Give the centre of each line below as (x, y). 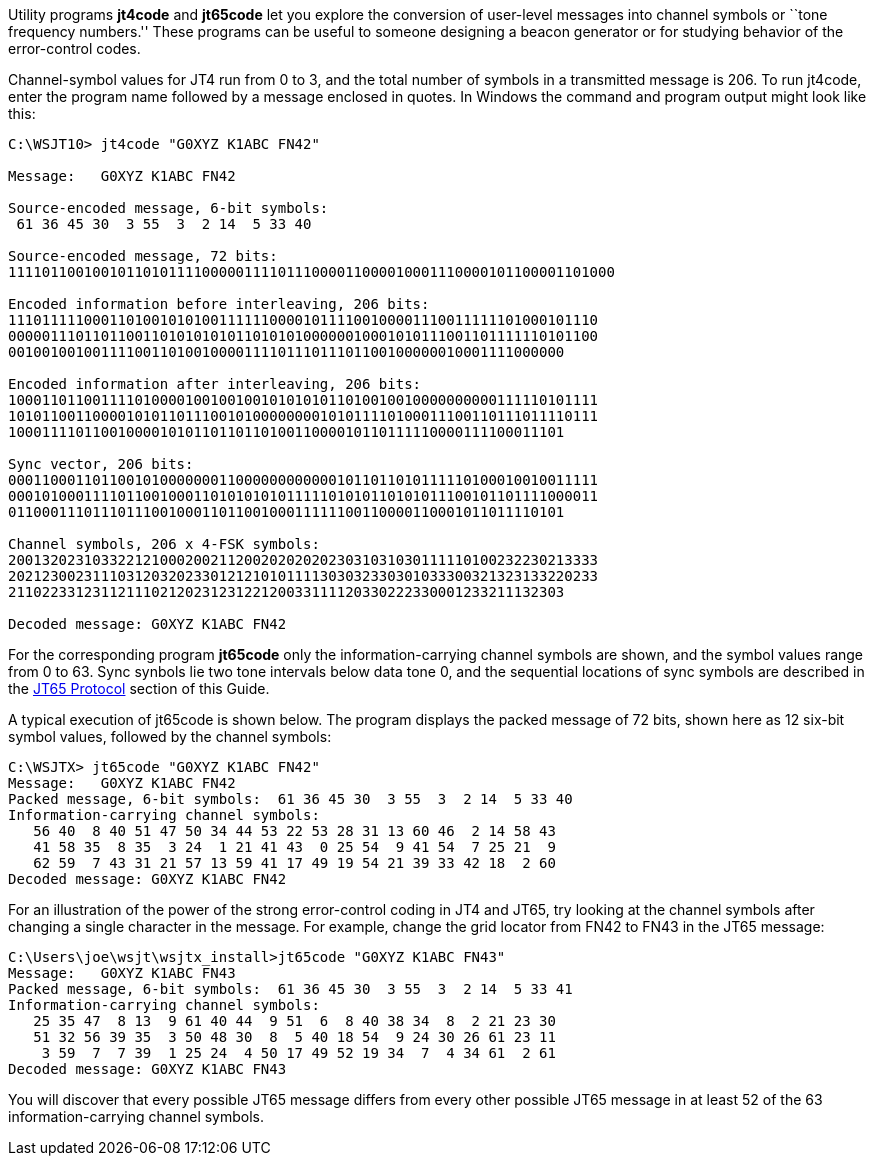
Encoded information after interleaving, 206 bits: (215, 384)
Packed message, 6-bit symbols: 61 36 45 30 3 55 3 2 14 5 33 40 (290, 799)
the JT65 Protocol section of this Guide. (139, 688)
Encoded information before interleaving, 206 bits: (219, 304)
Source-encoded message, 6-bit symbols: (168, 208)
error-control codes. (74, 48)
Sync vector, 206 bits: (101, 464)
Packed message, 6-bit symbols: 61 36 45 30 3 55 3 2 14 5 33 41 (290, 989)
